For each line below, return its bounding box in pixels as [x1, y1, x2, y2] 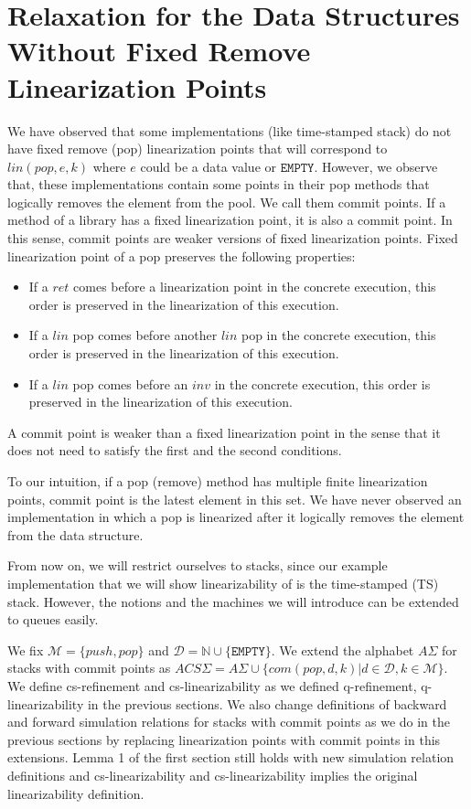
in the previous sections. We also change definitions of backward [87, 694, 447, 713]
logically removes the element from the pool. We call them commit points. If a [7, 192, 446, 211]
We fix [7, 640, 44, 659]
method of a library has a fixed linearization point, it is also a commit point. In [7, 210, 453, 229]
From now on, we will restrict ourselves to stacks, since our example [7, 556, 388, 575]
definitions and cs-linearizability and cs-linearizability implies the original [7, 765, 418, 784]
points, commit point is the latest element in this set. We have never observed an [7, 489, 462, 508]
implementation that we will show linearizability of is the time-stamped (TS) [7, 573, 439, 592]
